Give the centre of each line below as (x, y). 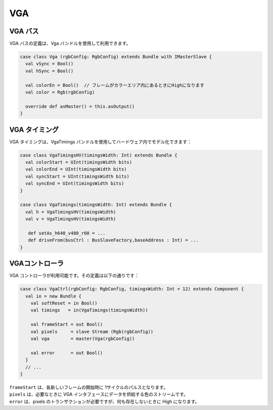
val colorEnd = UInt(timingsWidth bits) (76, 169)
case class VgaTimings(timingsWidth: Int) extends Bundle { (96, 205)
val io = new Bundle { (54, 296)
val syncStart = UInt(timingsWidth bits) (78, 176)
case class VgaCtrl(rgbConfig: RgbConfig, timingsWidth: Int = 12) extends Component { (132, 289)
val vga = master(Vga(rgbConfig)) (83, 339)
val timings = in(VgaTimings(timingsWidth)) (89, 310)
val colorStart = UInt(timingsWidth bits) (79, 162)
